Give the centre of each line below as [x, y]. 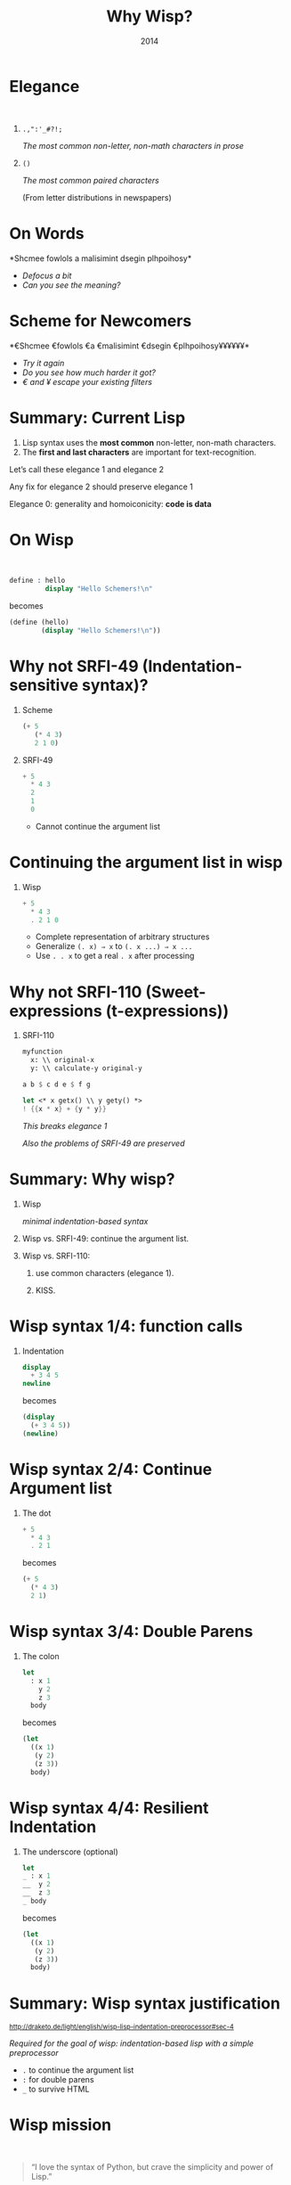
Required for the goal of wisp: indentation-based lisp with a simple [132, 2043]
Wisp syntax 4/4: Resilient [109, 1808]
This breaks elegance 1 [65, 1125]
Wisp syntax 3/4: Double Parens [131, 1632]
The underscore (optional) [70, 1852]
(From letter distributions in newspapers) [97, 197]
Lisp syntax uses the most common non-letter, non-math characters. [149, 442]
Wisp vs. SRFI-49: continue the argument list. [105, 1238]
